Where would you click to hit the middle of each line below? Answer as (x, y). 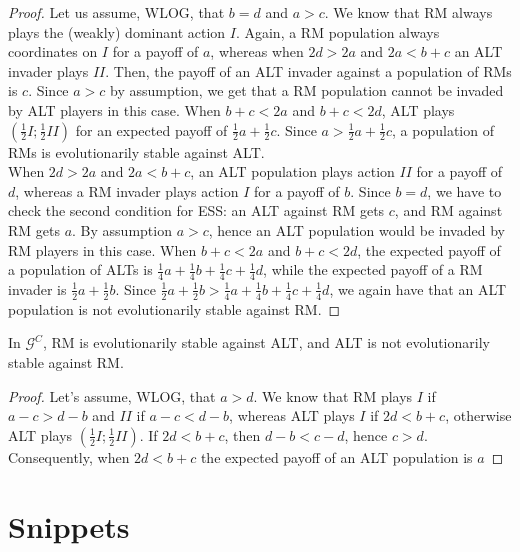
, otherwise (478, 415)
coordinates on (53, 51)
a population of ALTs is (80, 269)
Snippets (69, 525)
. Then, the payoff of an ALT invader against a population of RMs (308, 70)
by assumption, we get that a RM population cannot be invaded (307, 90)
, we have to (464, 190)
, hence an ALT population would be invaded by (356, 229)
